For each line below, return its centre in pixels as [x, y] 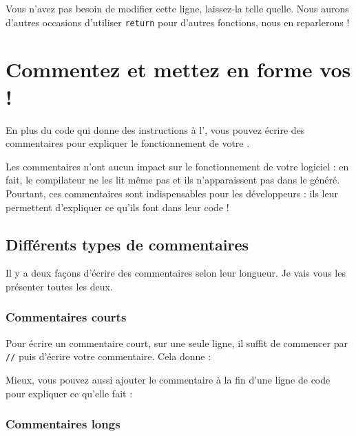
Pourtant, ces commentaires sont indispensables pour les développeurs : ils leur [172, 193]
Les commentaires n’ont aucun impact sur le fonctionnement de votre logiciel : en [177, 166]
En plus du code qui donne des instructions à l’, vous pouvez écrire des [155, 129]
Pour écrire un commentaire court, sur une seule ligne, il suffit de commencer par [177, 343]
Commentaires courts [66, 317]
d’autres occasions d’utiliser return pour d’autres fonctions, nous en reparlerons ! [178, 22]
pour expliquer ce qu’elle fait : [69, 393]
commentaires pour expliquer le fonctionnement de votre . [128, 143]
